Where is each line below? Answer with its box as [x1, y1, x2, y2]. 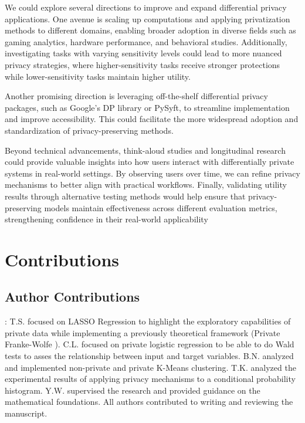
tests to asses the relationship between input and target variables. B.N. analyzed [5, 350, 294, 362]
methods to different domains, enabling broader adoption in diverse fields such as [5, 24, 296, 36]
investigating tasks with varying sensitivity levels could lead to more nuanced [5, 47, 282, 59]
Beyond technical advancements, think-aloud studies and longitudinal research [5, 144, 286, 156]
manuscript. [5, 407, 48, 419]
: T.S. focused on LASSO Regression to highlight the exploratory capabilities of [5, 315, 291, 327]
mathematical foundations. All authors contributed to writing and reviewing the [5, 395, 293, 408]
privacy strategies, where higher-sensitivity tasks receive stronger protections [5, 58, 280, 70]
